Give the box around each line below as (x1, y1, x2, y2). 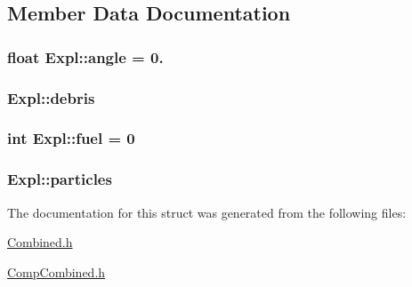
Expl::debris (7, 86, 95, 108)
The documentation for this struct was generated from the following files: (7, 203, 407, 221)
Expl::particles (7, 168, 112, 190)
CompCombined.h (7, 262, 106, 281)
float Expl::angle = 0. (7, 45, 164, 68)
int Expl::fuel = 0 (7, 127, 135, 149)
